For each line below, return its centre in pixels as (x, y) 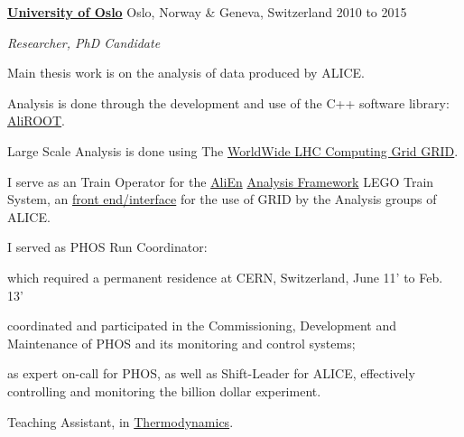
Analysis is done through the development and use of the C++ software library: (228, 102)
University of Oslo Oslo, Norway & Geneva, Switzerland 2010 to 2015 (207, 12)
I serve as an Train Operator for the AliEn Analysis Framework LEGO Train (221, 181)
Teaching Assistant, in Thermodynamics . (121, 421)
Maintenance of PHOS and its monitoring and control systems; (181, 343)
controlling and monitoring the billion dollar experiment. (164, 391)
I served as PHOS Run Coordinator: (107, 247)
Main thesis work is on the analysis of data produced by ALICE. (186, 73)
